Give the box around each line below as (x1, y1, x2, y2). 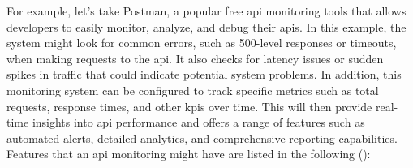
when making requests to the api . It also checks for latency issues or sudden (6, 50, 384, 67)
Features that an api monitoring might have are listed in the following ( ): (6, 145, 371, 162)
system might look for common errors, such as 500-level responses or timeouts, (6, 34, 397, 51)
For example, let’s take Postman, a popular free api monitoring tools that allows (6, 2, 407, 19)
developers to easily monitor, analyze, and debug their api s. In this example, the (6, 18, 407, 35)
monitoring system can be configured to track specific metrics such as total (6, 81, 379, 98)
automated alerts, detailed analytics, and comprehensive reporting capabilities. (6, 129, 398, 146)
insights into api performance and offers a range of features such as (32, 114, 365, 131)
